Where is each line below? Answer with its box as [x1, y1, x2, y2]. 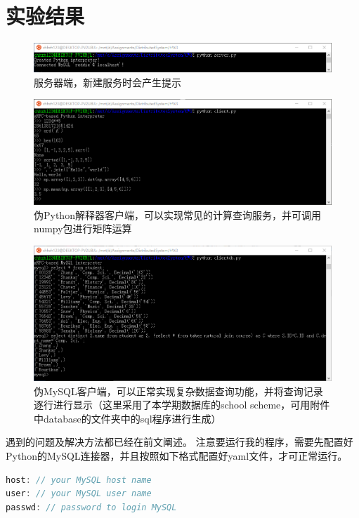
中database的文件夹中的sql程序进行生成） [34, 411, 221, 425]
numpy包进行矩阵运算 [34, 221, 132, 236]
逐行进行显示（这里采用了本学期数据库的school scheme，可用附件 [34, 397, 330, 412]
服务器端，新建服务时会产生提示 [34, 74, 181, 89]
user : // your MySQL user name [6, 489, 152, 499]
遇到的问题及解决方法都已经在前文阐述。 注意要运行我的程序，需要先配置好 [6, 434, 353, 449]
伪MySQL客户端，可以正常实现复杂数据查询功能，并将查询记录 [34, 383, 323, 398]
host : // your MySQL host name [6, 474, 152, 485]
